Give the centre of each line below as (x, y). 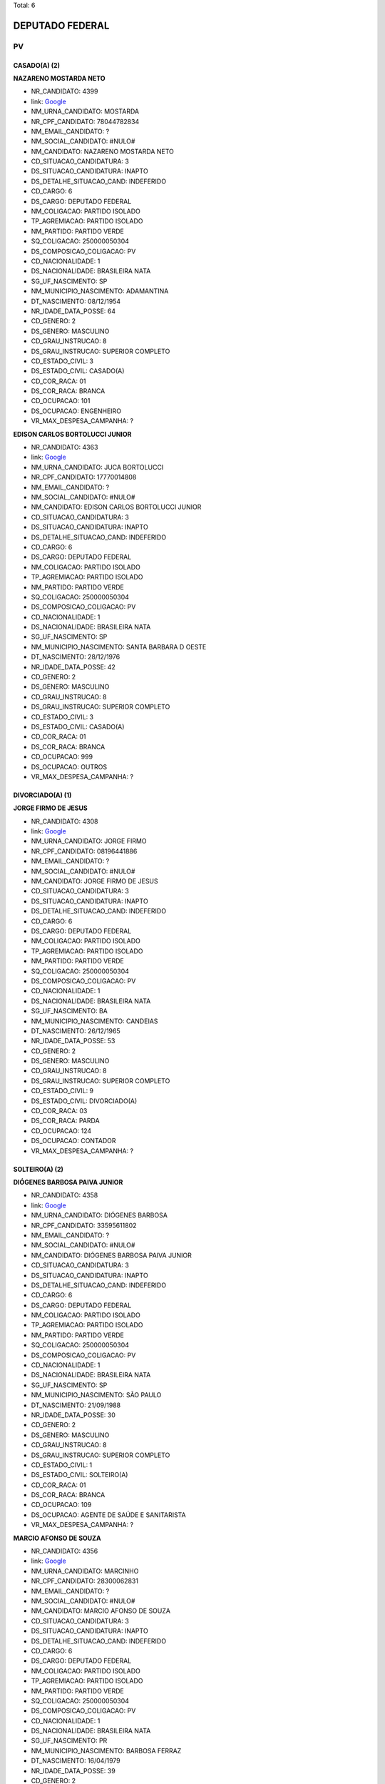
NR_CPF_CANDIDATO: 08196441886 (84, 851)
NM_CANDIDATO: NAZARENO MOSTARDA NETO (103, 151)
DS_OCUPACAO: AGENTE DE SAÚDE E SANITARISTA (108, 1515)
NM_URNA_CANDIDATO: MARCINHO (85, 1571)
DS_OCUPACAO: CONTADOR (73, 1141)
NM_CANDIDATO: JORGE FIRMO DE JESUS (94, 881)
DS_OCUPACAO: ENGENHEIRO (76, 411)
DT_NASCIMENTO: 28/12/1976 (76, 657)
